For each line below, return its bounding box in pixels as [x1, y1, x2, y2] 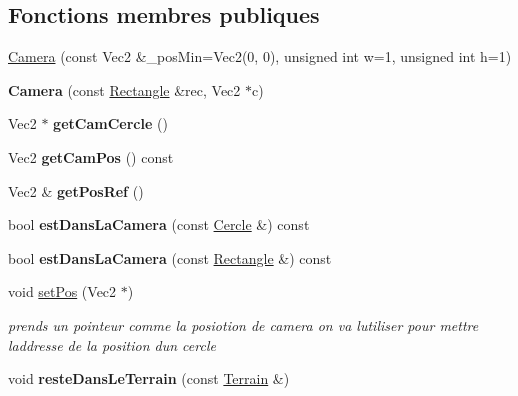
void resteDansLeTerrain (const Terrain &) [8, 368, 290, 389]
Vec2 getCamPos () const [8, 146, 174, 167]
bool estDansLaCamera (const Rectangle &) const [8, 247, 332, 268]
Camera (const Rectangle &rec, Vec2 [8, 79, 241, 100]
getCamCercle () [53, 113, 168, 134]
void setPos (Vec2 [8, 281, 117, 302]
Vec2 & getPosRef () [8, 180, 144, 201]
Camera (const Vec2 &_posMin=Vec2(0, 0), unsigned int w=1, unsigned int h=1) [8, 46, 512, 67]
